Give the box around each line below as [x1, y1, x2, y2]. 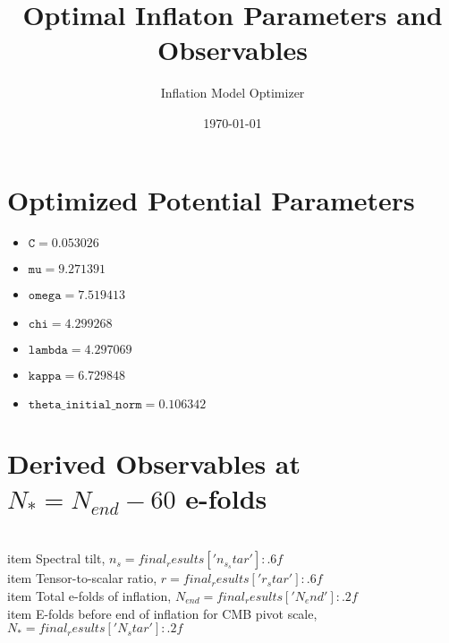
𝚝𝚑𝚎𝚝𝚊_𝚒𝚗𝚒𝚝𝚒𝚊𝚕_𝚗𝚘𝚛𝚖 [28, 399, 142, 412]
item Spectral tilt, [7, 549, 106, 568]
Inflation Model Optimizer [160, 83, 305, 102]
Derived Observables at [7, 444, 301, 481]
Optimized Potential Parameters [7, 181, 415, 218]
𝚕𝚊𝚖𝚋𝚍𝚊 [28, 344, 68, 357]
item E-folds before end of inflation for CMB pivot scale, [7, 604, 318, 622]
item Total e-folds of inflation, [7, 586, 172, 604]
